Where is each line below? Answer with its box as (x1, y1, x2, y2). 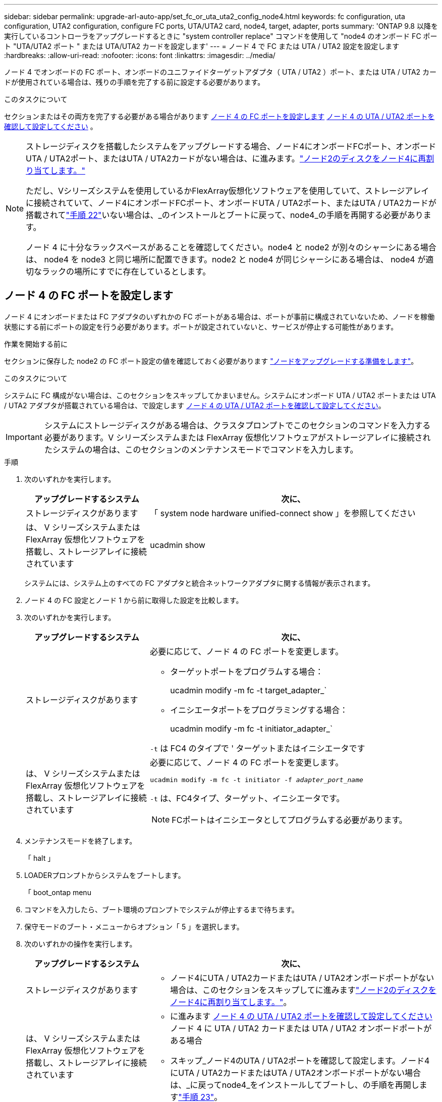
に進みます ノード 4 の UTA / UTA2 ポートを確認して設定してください (170, 1011, 432, 1021)
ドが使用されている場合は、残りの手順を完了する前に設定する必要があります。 (4, 78, 265, 86)
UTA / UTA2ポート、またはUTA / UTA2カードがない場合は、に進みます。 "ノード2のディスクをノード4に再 (26, 153, 426, 163)
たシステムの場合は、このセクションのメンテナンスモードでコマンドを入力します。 (44, 444, 358, 455)
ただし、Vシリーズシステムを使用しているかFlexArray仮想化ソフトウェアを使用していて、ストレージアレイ (26, 186, 429, 196)
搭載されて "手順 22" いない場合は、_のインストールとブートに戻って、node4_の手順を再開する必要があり (26, 210, 423, 220)
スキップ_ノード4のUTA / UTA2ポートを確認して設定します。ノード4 (170, 1055, 430, 1066)
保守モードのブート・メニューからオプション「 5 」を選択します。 (24, 922, 244, 931)
